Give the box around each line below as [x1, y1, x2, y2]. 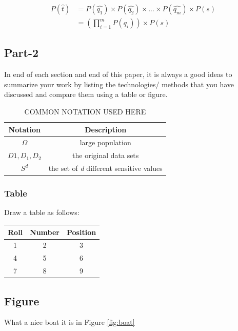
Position [67, 226, 96, 237]
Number [30, 226, 60, 237]
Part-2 [4, 45, 39, 61]
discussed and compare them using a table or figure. [4, 89, 168, 100]
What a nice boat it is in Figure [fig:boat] [4, 317, 135, 327]
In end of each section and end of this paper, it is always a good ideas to [4, 69, 232, 80]
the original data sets [72, 150, 139, 161]
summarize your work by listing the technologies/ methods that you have [4, 79, 234, 89]
